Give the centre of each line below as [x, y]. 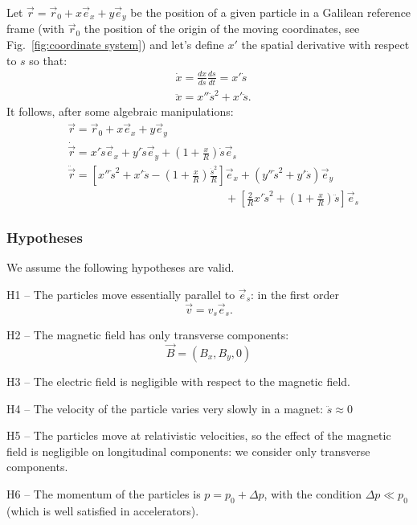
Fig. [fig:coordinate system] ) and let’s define [115, 45]
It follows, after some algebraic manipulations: [120, 111]
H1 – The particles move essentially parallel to [121, 294]
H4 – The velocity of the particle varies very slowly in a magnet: [165, 408]
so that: [48, 60]
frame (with [35, 29]
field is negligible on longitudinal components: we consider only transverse [188, 451]
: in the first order [295, 294]
